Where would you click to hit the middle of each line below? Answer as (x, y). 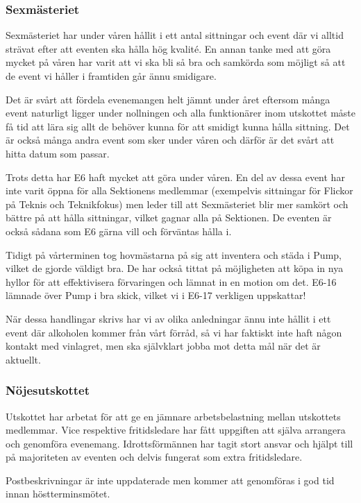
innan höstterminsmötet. (58, 494)
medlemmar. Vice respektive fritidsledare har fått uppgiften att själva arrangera (176, 430)
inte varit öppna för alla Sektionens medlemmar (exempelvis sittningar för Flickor (179, 190)
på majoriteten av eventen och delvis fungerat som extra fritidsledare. (154, 457)
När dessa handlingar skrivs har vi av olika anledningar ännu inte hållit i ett (168, 318)
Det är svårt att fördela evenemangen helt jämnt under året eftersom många (168, 99)
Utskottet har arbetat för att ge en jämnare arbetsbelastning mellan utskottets (173, 416)
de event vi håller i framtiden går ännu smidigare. (111, 76)
